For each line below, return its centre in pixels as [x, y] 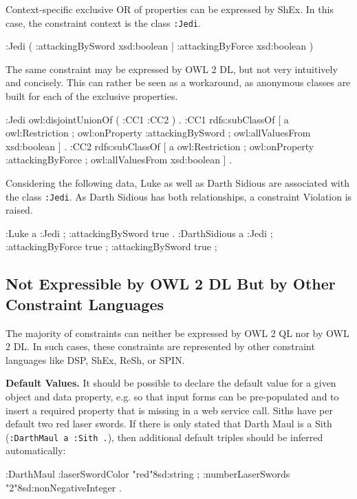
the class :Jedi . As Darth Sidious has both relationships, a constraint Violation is [179, 196]
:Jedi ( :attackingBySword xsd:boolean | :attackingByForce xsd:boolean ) [160, 46]
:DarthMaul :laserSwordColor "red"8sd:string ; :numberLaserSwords [148, 474]
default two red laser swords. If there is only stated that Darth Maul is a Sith [169, 424]
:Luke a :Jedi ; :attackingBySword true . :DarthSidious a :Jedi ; [139, 233]
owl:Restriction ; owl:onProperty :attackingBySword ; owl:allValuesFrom [158, 133]
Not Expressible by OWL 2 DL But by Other [171, 284]
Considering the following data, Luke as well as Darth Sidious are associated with [177, 183]
